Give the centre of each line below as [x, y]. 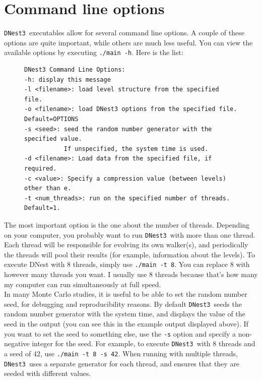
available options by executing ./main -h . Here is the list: [94, 52]
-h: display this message [68, 79]
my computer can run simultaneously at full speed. [83, 284]
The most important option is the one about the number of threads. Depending [127, 224]
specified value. [53, 139]
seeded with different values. [48, 373]
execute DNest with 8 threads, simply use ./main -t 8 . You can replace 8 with [127, 264]
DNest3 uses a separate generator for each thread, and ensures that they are [122, 363]
